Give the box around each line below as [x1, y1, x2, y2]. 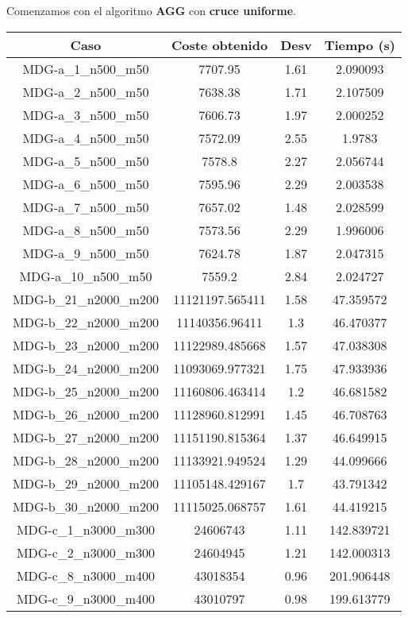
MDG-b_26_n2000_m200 [13, 404, 159, 423]
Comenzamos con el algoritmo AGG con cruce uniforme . [6, 2, 296, 18]
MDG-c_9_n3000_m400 [16, 589, 156, 608]
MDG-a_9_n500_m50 [22, 243, 149, 262]
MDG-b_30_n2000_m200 [13, 496, 159, 516]
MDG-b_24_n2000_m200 [13, 358, 159, 377]
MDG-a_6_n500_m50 [22, 174, 149, 193]
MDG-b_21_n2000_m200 [13, 289, 159, 308]
